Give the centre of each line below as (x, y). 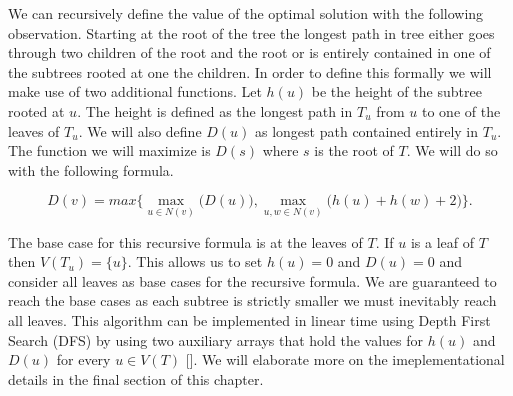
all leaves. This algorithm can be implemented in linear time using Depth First (249, 319)
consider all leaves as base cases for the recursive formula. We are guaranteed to (252, 280)
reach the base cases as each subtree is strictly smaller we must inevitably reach (252, 300)
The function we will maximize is (109, 150)
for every (83, 359)
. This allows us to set (195, 261)
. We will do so (452, 150)
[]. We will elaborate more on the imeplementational (345, 359)
